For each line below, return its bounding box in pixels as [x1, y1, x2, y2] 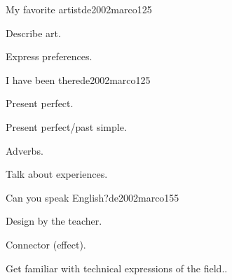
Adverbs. [6, 143, 43, 157]
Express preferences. [6, 49, 93, 64]
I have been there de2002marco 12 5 [6, 72, 151, 87]
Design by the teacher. [6, 213, 102, 228]
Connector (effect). [6, 237, 86, 251]
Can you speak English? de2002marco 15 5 [6, 190, 179, 204]
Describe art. [6, 25, 61, 40]
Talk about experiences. [6, 167, 108, 181]
